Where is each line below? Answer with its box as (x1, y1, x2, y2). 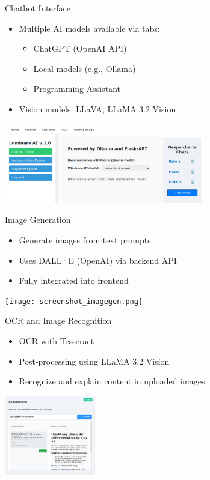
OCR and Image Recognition (5, 314, 112, 327)
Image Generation (5, 213, 71, 226)
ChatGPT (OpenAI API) (33, 42, 127, 55)
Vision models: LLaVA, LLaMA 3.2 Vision (19, 102, 176, 115)
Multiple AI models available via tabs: (19, 22, 160, 34)
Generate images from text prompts (19, 234, 151, 246)
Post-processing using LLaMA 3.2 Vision (19, 354, 170, 367)
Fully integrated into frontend (19, 274, 129, 287)
